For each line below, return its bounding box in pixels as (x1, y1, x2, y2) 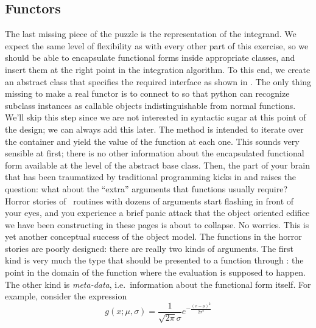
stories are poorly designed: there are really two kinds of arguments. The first (5, 242, 294, 254)
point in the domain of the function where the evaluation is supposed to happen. (5, 266, 306, 279)
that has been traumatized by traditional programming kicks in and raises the (5, 170, 297, 183)
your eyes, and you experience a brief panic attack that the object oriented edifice (5, 206, 310, 219)
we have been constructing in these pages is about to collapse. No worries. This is (5, 218, 309, 231)
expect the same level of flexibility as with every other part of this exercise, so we (5, 39, 309, 52)
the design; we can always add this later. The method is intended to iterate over (5, 122, 304, 135)
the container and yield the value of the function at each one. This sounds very (5, 134, 300, 147)
